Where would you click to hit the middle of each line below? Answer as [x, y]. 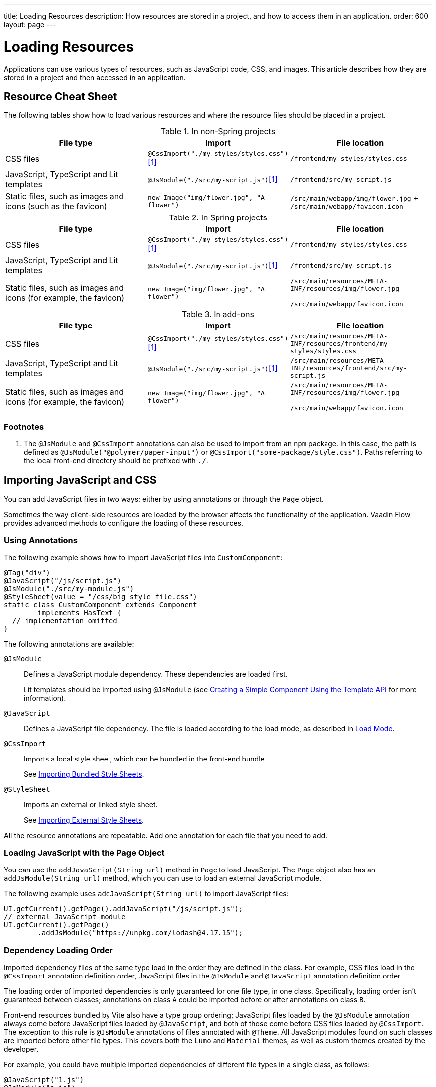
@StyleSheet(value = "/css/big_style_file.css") [101, 597]
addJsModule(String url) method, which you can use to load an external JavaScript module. [163, 878]
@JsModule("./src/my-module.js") [69, 589]
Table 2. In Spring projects [218, 218]
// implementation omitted [65, 620]
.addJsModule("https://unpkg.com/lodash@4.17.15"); [140, 933]
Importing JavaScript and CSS [80, 480]
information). [45, 698]
